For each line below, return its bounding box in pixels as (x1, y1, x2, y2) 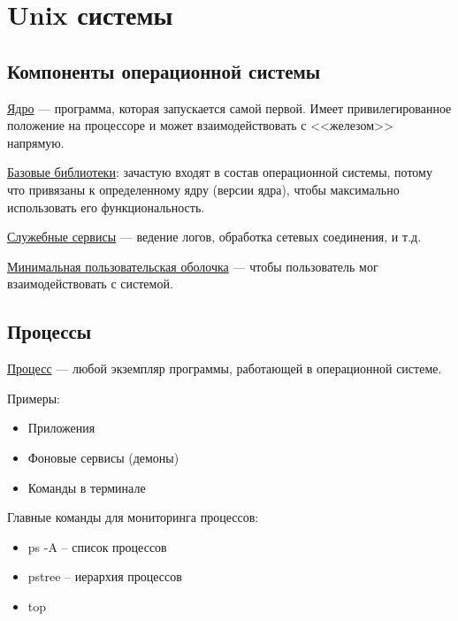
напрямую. (7, 133, 65, 151)
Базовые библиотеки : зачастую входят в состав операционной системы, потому (7, 163, 432, 181)
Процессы (7, 318, 92, 345)
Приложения (27, 418, 95, 437)
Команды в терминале (27, 478, 146, 496)
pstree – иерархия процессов (27, 567, 182, 586)
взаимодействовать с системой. (7, 274, 173, 293)
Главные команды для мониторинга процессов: (7, 508, 259, 526)
